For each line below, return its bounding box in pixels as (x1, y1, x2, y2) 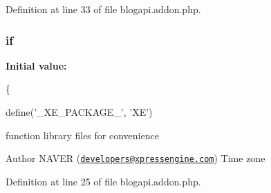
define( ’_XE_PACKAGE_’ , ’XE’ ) (6, 105, 153, 119)
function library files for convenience (6, 128, 159, 142)
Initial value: (6, 58, 67, 72)
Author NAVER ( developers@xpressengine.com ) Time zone (6, 151, 265, 165)
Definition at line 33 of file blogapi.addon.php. (6, 2, 201, 16)
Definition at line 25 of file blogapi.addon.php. (6, 174, 201, 188)
